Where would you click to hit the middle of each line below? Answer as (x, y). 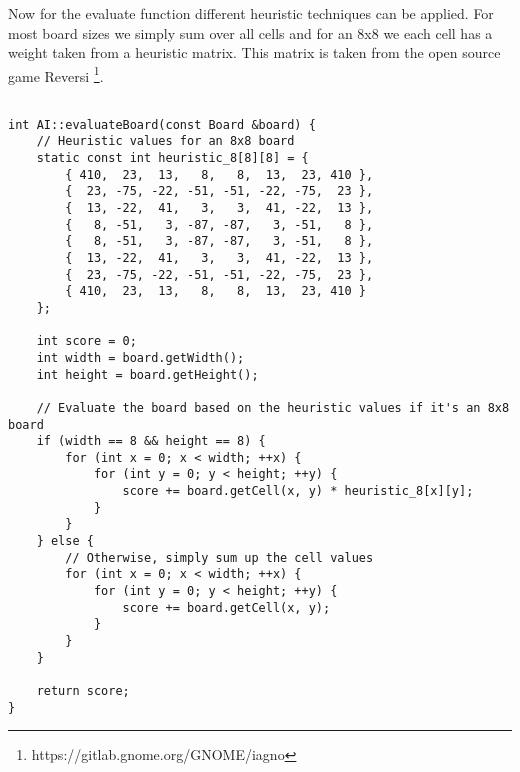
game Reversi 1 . (56, 74)
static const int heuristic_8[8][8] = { (172, 158)
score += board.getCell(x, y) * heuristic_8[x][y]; (298, 491)
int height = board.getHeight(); (147, 374)
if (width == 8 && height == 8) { (151, 441)
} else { (65, 541)
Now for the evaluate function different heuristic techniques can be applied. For (251, 13)
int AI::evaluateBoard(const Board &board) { (162, 124)
